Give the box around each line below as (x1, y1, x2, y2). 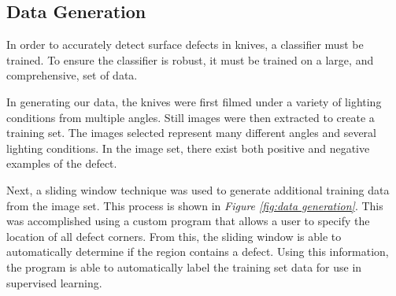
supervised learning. (6, 274, 102, 290)
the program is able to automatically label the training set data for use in (6, 258, 362, 275)
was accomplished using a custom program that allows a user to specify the (6, 213, 370, 229)
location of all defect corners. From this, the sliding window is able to (6, 228, 342, 244)
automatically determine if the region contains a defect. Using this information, (6, 243, 389, 260)
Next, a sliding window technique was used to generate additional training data (6, 181, 390, 198)
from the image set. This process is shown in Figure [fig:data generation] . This (6, 197, 383, 213)
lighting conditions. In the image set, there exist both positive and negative (6, 139, 370, 156)
